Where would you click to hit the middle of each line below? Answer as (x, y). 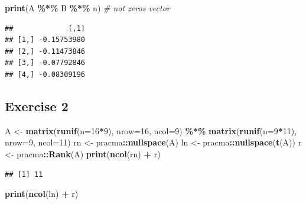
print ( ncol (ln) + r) (42, 194)
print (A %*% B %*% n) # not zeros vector (87, 8)
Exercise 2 (37, 106)
